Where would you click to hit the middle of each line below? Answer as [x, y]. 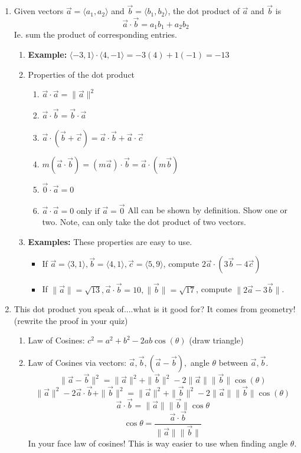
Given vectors [39, 11]
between [233, 363]
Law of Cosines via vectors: [77, 363]
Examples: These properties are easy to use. [110, 241]
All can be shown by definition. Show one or [208, 210]
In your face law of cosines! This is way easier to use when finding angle [158, 443]
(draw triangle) [216, 340]
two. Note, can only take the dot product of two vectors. [144, 222]
